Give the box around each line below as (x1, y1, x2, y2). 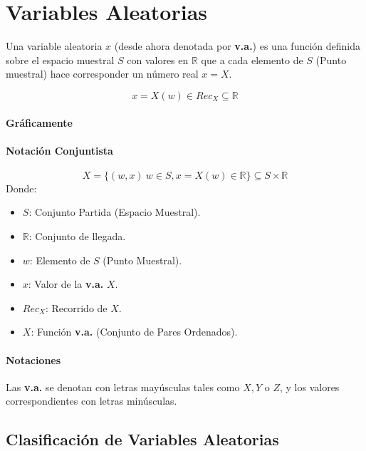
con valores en (127, 52, 189, 67)
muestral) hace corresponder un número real (6, 66, 199, 81)
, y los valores (279, 379, 340, 394)
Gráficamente (6, 115, 73, 130)
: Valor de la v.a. (28, 276, 104, 291)
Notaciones (6, 352, 61, 367)
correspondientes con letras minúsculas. (6, 393, 177, 408)
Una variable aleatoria (6, 38, 103, 53)
